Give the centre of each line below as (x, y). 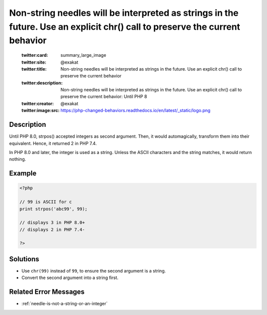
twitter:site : (34, 62)
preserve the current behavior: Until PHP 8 (104, 97)
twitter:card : (35, 55)
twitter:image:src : (41, 111)
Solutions (24, 259)
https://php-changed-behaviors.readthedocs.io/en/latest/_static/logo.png (135, 111)
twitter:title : (34, 69)
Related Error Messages (47, 292)
